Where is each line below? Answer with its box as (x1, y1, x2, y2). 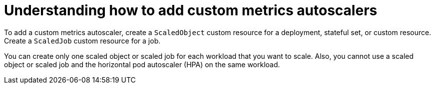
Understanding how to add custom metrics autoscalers (4, 2, 378, 19)
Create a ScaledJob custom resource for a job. (4, 36, 161, 45)
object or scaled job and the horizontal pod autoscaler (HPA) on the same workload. (4, 60, 280, 69)
